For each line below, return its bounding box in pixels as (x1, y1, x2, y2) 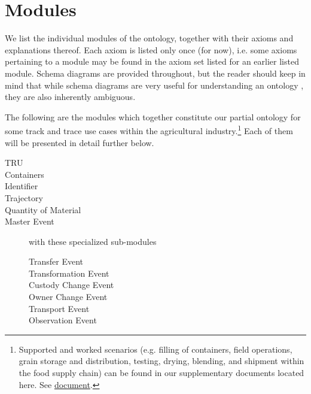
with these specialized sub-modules (29, 235, 157, 247)
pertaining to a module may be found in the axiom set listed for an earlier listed (5, 55, 299, 68)
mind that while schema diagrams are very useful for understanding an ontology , (5, 78, 304, 91)
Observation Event (29, 314, 97, 326)
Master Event (5, 215, 54, 228)
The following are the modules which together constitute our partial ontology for (5, 110, 301, 123)
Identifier (5, 180, 38, 192)
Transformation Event (29, 266, 109, 279)
